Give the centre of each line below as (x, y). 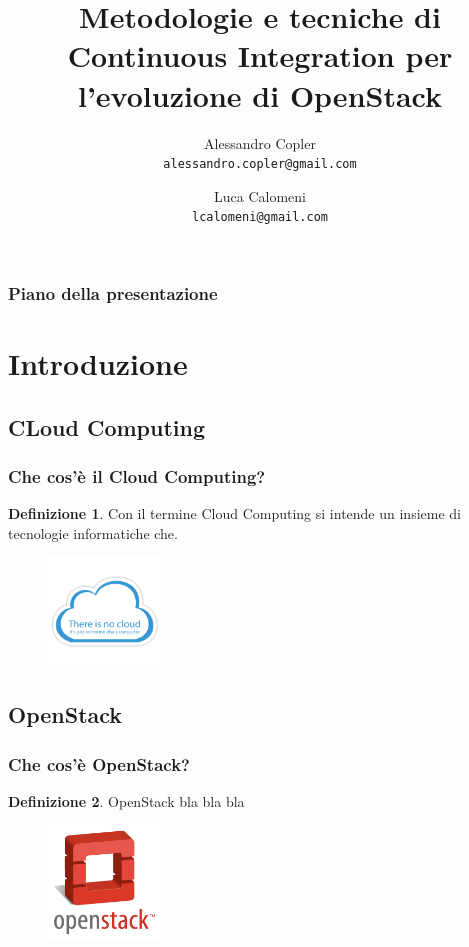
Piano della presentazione (113, 293)
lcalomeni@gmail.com (260, 217)
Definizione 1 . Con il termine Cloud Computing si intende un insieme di (234, 513)
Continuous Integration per (260, 55)
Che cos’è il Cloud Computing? (137, 476)
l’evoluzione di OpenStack (259, 94)
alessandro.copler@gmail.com (260, 164)
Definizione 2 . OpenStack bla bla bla (126, 800)
